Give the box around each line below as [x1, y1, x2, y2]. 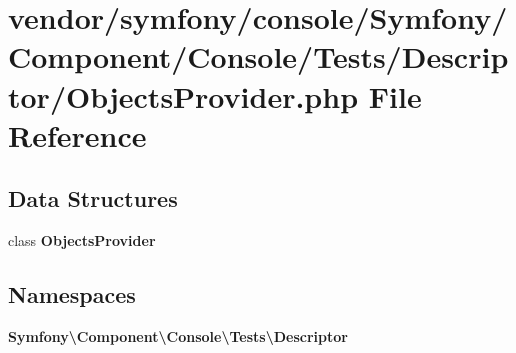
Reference [8, 114, 147, 155]
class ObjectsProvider [8, 230, 156, 251]
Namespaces [8, 279, 136, 310]
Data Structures [8, 183, 178, 214]
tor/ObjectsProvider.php [8, 75, 359, 116]
